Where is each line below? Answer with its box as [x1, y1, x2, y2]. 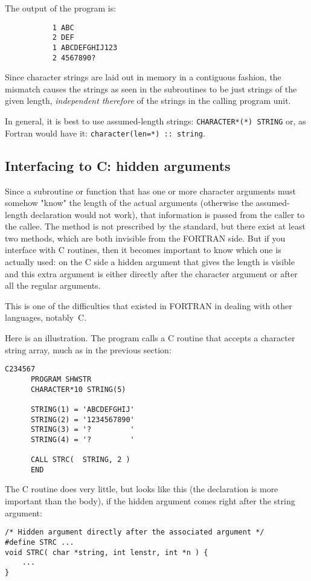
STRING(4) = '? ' [30, 435, 135, 444]
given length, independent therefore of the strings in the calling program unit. [5, 94, 291, 107]
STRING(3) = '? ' [30, 425, 135, 434]
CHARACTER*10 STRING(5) [30, 385, 126, 394]
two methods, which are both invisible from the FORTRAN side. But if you [5, 231, 286, 244]
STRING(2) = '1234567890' [30, 415, 135, 424]
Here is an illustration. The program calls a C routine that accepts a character [5, 332, 295, 344]
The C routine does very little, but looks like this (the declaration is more [5, 483, 278, 495]
